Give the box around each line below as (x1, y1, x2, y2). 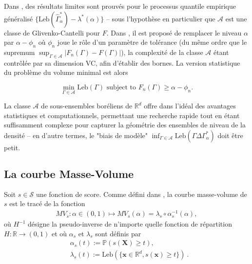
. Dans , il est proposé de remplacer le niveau (106, 27, 242, 37)
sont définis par (95, 228, 141, 238)
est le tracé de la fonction (9, 198, 85, 209)
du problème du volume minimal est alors (4, 67, 128, 77)
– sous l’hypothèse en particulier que (106, 13, 215, 23)
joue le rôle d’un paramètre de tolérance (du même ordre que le (57, 37, 247, 47)
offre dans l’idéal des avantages (144, 101, 236, 111)
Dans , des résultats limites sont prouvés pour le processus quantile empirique (4, 1, 236, 11)
